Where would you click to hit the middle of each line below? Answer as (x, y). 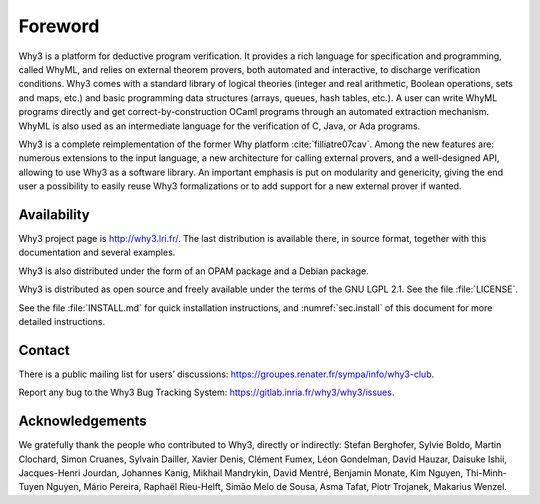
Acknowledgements (82, 421)
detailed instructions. (61, 321)
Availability (54, 214)
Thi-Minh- (486, 472)
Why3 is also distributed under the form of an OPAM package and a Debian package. (193, 271)
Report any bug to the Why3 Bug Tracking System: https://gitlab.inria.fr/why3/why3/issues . (206, 392)
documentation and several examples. (97, 252)
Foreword (59, 26)
